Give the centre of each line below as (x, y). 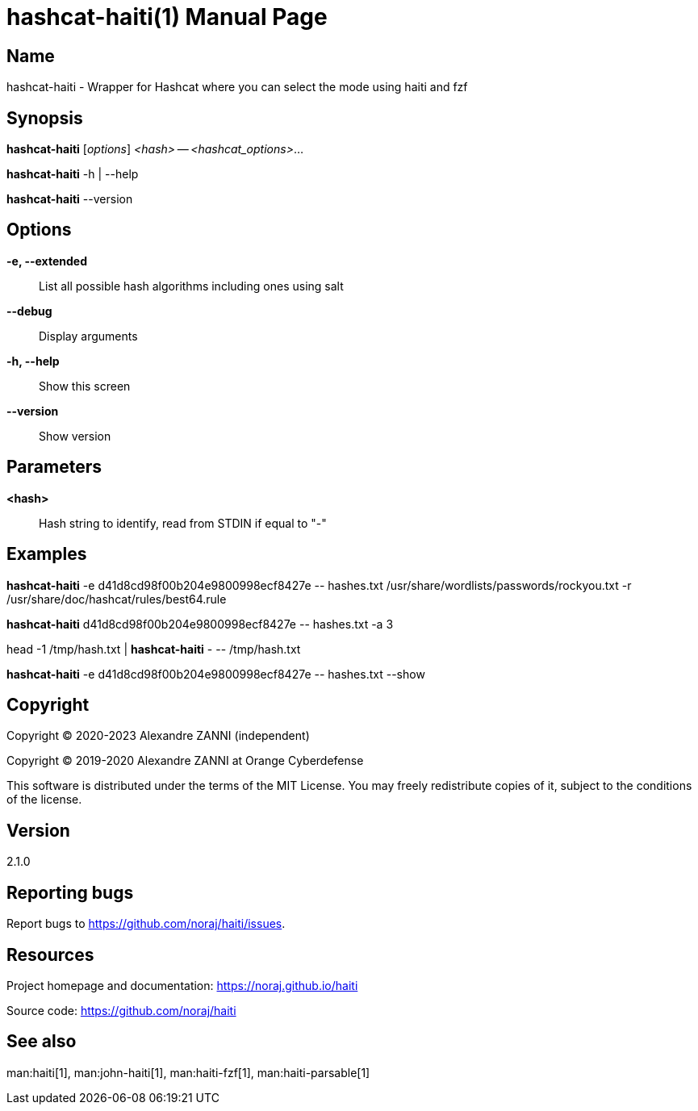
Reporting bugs (70, 892)
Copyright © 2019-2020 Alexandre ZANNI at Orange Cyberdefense (185, 761)
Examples (47, 554)
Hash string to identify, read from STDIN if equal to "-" (183, 523)
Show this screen (85, 386)
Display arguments (88, 336)
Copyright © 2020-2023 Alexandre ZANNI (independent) (158, 736)
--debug (29, 311)
